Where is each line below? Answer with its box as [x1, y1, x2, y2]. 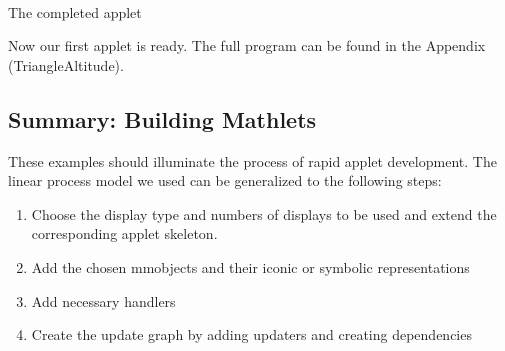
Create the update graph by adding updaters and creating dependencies [31, 324, 472, 345]
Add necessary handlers [31, 290, 176, 311]
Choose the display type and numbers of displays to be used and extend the [31, 203, 497, 224]
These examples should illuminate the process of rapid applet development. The [8, 150, 497, 171]
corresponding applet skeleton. [31, 223, 218, 244]
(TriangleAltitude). [8, 54, 124, 75]
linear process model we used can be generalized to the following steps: [8, 170, 442, 191]
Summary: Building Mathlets [8, 103, 317, 134]
